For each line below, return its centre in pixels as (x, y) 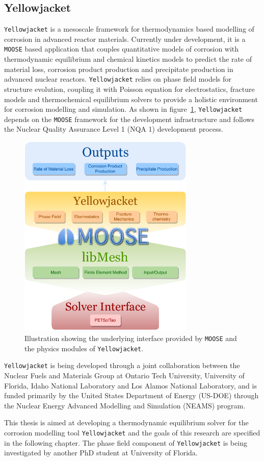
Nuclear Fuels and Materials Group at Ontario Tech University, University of (124, 375)
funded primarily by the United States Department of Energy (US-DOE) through (131, 395)
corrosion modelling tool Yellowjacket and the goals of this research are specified (132, 432)
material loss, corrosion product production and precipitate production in (119, 69)
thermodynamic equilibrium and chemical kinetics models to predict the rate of (128, 59)
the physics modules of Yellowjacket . (84, 348)
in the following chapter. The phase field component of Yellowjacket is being (126, 442)
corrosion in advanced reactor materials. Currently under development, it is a (125, 39)
